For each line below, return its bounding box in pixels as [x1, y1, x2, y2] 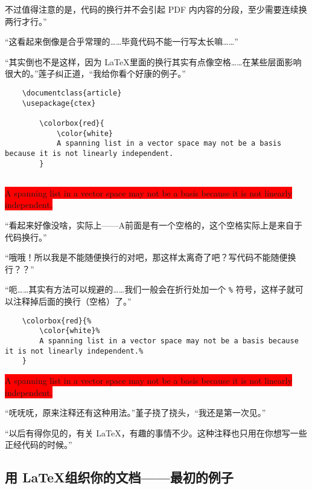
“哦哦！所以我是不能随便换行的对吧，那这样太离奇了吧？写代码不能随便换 [5, 251, 296, 264]
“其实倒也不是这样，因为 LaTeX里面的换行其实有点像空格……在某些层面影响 [5, 55, 302, 68]
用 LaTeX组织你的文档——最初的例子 [5, 468, 234, 487]
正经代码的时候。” [5, 438, 72, 451]
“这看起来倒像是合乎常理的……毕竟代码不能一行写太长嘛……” [5, 35, 238, 48]
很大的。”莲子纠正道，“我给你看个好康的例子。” [5, 67, 186, 80]
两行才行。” [5, 15, 47, 27]
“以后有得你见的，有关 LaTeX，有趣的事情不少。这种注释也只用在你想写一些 [5, 426, 307, 439]
